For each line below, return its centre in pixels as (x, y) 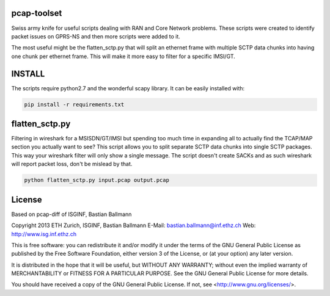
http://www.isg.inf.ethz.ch (44, 234)
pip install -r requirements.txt (74, 104)
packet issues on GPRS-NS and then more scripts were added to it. (96, 36)
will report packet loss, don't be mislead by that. (72, 164)
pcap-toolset (37, 13)
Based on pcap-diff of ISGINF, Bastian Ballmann (71, 214)
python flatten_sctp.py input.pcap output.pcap (97, 180)
